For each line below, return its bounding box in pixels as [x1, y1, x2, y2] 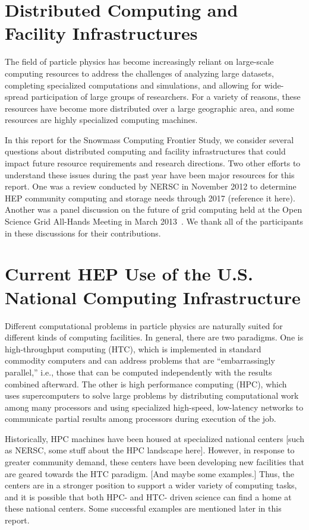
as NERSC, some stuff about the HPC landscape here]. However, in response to [5, 444, 295, 456]
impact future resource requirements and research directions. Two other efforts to [5, 157, 301, 169]
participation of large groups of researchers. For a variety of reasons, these [31, 90, 301, 103]
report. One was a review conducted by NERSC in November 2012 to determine [5, 180, 297, 193]
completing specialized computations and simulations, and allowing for [5, 78, 262, 91]
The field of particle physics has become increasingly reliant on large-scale [5, 55, 274, 68]
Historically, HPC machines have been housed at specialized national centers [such [5, 432, 304, 444]
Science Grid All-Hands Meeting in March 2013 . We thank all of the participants [5, 215, 304, 228]
